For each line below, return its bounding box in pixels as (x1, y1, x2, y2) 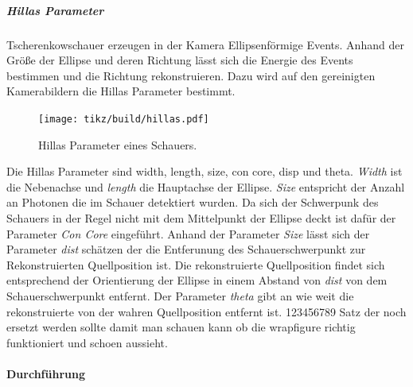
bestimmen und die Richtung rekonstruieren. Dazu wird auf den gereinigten (6, 67, 376, 83)
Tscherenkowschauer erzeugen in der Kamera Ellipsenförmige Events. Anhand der (6, 36, 404, 52)
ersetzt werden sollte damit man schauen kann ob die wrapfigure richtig (6, 319, 356, 335)
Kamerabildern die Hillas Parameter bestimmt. (6, 83, 236, 99)
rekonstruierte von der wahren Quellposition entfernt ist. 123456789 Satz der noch (6, 303, 407, 319)
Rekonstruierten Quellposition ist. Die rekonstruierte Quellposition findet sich (6, 256, 385, 273)
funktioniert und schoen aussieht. (6, 334, 168, 350)
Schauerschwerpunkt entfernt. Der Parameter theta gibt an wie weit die (6, 287, 354, 304)
